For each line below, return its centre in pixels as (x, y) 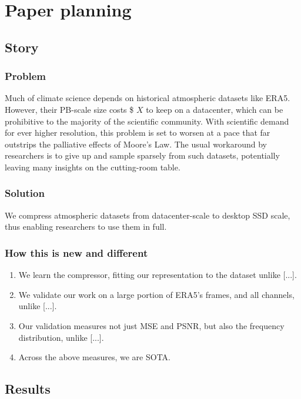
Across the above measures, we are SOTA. (94, 357)
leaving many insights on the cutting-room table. (93, 167)
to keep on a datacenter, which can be (215, 109)
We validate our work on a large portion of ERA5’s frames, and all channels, (156, 294)
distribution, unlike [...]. (61, 337)
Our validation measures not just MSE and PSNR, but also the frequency (151, 325)
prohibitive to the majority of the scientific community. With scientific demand (147, 121)
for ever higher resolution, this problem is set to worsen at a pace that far (138, 133)
